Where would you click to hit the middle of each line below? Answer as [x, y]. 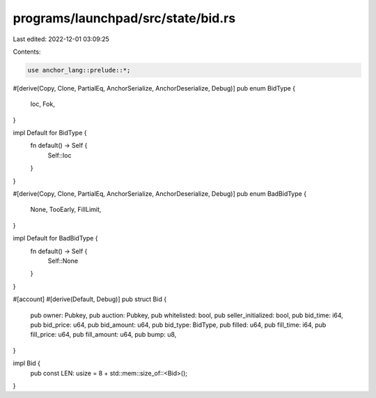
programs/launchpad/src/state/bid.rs [124, 18]
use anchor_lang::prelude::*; [79, 70]
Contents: [27, 52]
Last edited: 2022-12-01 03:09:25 [61, 39]
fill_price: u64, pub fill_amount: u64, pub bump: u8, [103, 335]
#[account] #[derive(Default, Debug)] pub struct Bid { [90, 299]
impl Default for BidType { [50, 133]
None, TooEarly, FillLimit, [66, 210]
